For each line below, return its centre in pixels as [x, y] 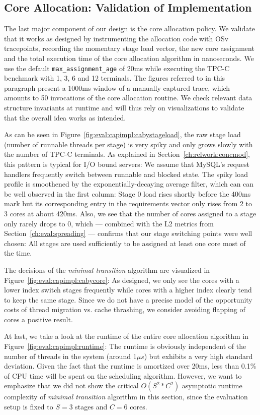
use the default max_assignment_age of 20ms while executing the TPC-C [117, 68]
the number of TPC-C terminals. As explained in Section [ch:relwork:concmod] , [127, 154]
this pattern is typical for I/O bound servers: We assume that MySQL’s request [127, 164]
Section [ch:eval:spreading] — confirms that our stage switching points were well [128, 233]
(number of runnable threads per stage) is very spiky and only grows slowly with [128, 144]
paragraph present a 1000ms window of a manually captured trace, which [117, 87]
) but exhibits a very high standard [198, 356]
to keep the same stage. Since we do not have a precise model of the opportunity [128, 299]
